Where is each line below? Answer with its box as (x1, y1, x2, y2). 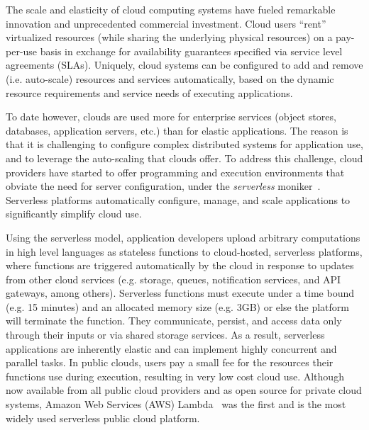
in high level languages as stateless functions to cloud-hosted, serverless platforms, (6, 244, 363, 259)
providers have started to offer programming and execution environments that (6, 164, 345, 179)
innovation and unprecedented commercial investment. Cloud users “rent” (6, 16, 326, 30)
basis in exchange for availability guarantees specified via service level (40, 43, 343, 58)
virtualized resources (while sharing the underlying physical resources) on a (6, 30, 333, 45)
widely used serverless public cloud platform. (6, 410, 200, 425)
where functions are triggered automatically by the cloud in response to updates (6, 258, 354, 273)
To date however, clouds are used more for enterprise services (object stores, (6, 109, 336, 124)
